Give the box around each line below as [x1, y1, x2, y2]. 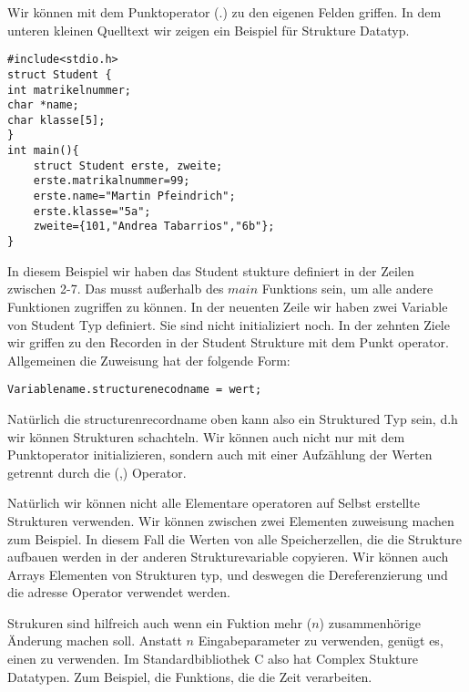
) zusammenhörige [319, 613, 421, 632]
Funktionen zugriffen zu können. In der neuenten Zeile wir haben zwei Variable [7, 296, 448, 315]
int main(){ [7, 144, 79, 158]
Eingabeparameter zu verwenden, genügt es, [198, 631, 444, 650]
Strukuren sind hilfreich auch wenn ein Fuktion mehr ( [7, 613, 312, 632]
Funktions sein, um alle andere [261, 279, 433, 298]
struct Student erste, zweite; [33, 159, 223, 172]
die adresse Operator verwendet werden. [7, 583, 230, 602]
